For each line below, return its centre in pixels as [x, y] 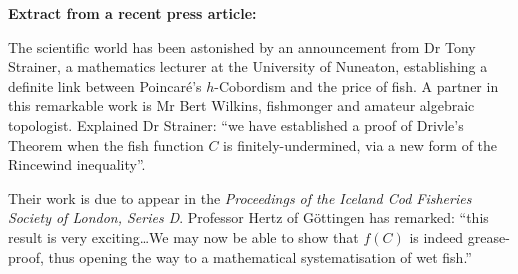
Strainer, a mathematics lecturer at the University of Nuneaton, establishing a [248, 66]
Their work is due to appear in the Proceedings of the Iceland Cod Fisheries [240, 197]
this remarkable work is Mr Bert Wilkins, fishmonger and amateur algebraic [241, 105]
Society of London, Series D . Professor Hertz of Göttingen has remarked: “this [248, 217]
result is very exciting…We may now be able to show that [183, 236]
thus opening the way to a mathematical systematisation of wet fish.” [260, 256]
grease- [488, 236]
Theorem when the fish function [106, 144]
